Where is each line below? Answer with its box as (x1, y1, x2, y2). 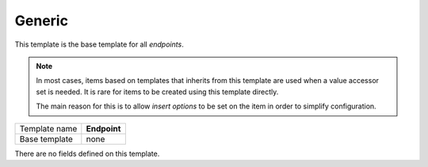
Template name (19, 123, 78, 134)
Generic (14, 12, 69, 29)
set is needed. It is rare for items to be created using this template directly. (36, 87, 279, 97)
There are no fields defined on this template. (14, 149, 160, 158)
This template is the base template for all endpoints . (14, 40, 184, 49)
